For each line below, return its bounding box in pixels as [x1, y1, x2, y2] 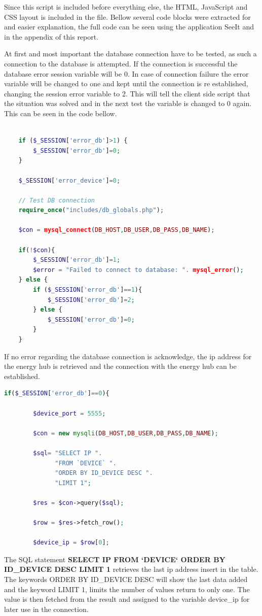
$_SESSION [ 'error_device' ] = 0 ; [18, 177, 121, 184]
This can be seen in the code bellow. [4, 108, 117, 118]
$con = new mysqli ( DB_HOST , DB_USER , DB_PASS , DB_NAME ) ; [33, 429, 218, 437]
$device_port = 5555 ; [33, 409, 106, 417]
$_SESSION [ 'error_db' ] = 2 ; [47, 296, 135, 303]
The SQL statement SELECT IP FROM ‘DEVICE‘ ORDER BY [4, 554, 226, 564]
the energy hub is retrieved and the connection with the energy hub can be [4, 361, 237, 371]
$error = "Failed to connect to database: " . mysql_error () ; [33, 266, 244, 273]
